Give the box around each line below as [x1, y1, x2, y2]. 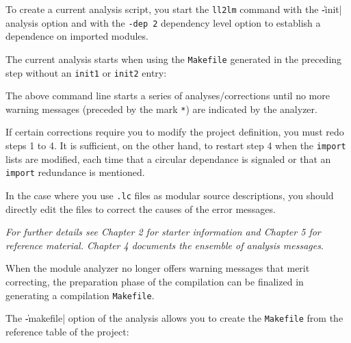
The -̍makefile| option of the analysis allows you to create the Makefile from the [5, 311, 343, 325]
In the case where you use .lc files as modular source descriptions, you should [5, 188, 334, 202]
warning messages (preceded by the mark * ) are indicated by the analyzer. [5, 101, 317, 116]
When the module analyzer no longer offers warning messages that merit [5, 261, 310, 275]
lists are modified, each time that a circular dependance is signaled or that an [5, 151, 331, 166]
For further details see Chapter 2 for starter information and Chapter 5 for [5, 225, 321, 239]
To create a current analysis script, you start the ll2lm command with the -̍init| [5, 2, 342, 16]
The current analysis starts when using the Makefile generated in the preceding [5, 51, 342, 66]
